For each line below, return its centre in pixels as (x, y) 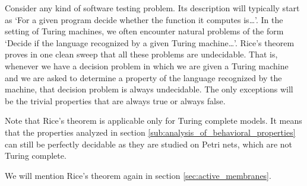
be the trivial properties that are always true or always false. (115, 100)
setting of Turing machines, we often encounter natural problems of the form (144, 31)
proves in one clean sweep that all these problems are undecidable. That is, (141, 54)
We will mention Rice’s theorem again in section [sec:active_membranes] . (138, 175)
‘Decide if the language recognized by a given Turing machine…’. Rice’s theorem (150, 42)
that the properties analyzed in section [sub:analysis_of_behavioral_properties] (150, 132)
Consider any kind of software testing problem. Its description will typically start (152, 8)
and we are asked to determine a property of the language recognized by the (143, 77)
